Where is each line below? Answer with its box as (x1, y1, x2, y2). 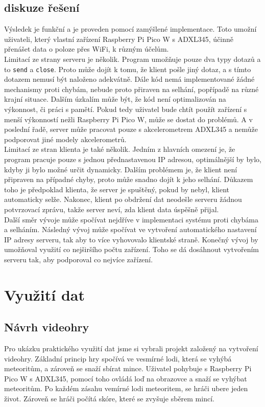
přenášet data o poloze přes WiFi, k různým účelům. (4, 43, 169, 54)
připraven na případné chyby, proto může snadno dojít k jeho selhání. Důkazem (4, 174, 253, 185)
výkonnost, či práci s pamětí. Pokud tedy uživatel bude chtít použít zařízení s (4, 104, 247, 115)
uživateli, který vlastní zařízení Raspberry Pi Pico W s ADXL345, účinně (4, 33, 233, 44)
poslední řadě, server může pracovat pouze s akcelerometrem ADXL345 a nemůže (4, 124, 258, 134)
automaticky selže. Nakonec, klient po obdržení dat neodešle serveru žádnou (4, 194, 242, 205)
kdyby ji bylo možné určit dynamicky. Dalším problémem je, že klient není (4, 164, 237, 174)
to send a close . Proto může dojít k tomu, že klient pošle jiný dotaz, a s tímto (4, 63, 251, 74)
